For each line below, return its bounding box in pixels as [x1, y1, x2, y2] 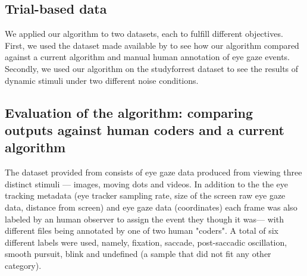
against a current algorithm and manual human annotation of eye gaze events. [5, 51, 290, 63]
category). [5, 259, 42, 271]
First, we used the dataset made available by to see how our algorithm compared [5, 39, 299, 51]
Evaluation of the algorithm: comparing [5, 103, 253, 121]
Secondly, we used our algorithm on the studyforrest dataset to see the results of [5, 62, 299, 74]
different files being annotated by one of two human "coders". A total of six [5, 224, 278, 237]
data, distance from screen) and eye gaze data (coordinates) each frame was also [5, 200, 297, 213]
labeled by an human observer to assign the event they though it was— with [5, 212, 284, 225]
